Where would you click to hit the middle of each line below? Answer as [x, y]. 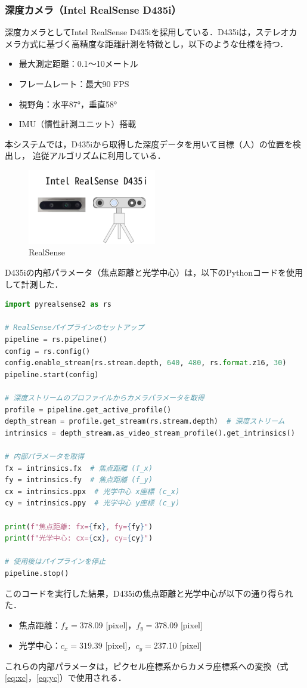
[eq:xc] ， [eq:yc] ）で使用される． [66, 678]
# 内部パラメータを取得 [44, 456]
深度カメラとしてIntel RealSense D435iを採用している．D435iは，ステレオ [147, 32]
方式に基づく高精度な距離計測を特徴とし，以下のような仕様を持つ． [155, 43]
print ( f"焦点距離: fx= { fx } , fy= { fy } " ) [79, 527]
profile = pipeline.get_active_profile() [88, 410]
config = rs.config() [48, 351]
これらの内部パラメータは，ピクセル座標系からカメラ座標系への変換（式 [147, 666]
